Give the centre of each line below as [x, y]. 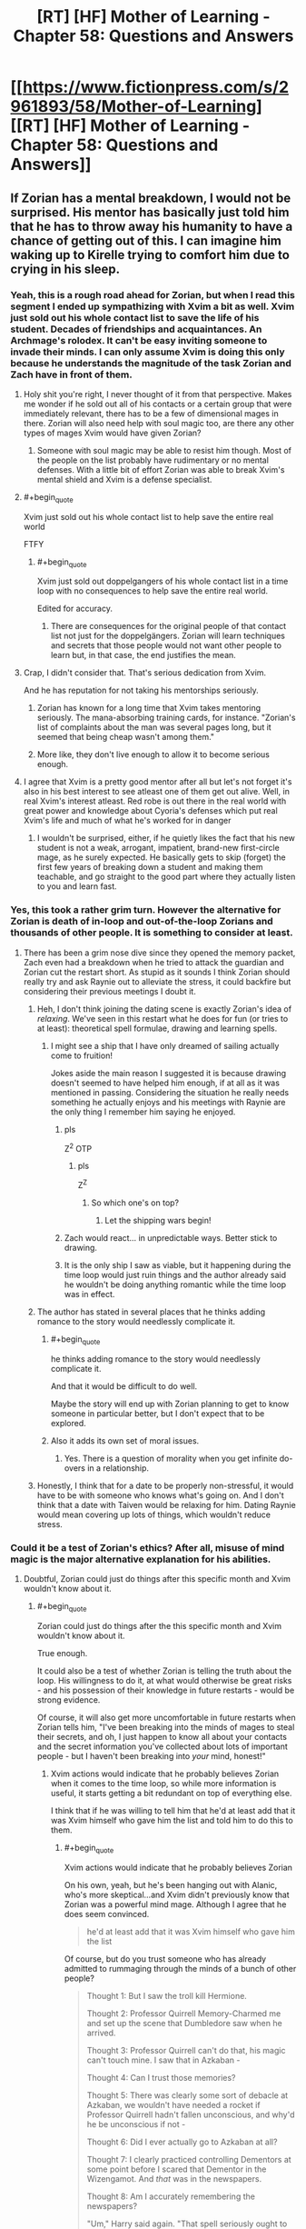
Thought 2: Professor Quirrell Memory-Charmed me [184, 2013]
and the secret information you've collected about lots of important [163, 1746]
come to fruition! [81, 1055]
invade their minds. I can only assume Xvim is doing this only [148, 352]
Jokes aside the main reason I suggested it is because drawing [168, 1073]
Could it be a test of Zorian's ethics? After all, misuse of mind [148, 1547]
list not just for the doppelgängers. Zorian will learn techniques [168, 636]
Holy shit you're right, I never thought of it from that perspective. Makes [158, 394]
